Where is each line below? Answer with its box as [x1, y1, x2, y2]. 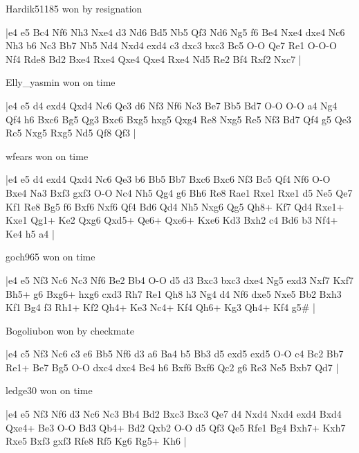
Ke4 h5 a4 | [6, 226, 55, 240]
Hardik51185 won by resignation [6, 1, 142, 15]
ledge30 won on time [6, 383, 93, 398]
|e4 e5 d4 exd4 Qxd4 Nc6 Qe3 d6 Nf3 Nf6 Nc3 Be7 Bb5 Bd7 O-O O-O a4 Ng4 [6, 98, 338, 112]
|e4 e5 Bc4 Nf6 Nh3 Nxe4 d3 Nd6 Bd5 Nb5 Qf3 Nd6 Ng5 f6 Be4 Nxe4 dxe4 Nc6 [6, 24, 345, 39]
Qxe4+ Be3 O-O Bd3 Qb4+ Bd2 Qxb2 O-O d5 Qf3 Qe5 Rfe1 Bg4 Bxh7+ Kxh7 [6, 420, 346, 434]
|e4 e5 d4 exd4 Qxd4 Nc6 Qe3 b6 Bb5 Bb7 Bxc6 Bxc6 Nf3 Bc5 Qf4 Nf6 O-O [6, 172, 331, 186]
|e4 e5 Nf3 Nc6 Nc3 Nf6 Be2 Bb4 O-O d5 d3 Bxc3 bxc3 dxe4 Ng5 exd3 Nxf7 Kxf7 [6, 272, 353, 287]
